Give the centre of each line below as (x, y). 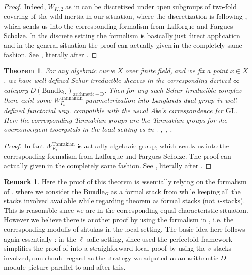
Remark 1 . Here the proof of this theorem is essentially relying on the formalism (125, 182)
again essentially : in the (40, 238)
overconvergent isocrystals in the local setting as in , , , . (88, 129)
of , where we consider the (43, 191)
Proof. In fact (24, 146)
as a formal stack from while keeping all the (176, 191)
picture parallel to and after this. (77, 267)
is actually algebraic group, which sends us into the (153, 146)
